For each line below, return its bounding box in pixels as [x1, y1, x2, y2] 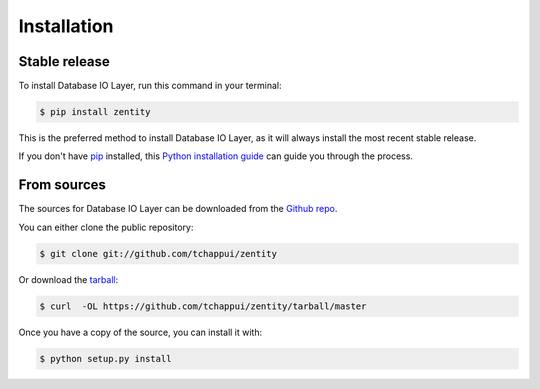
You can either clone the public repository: [18, 221, 194, 233]
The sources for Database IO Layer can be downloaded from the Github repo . [18, 203, 338, 215]
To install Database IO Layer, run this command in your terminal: [18, 80, 282, 92]
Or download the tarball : [18, 273, 119, 285]
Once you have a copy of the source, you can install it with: [18, 326, 263, 338]
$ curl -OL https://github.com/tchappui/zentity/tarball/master [39, 300, 367, 312]
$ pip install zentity [39, 106, 151, 118]
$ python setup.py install [39, 353, 172, 364]
